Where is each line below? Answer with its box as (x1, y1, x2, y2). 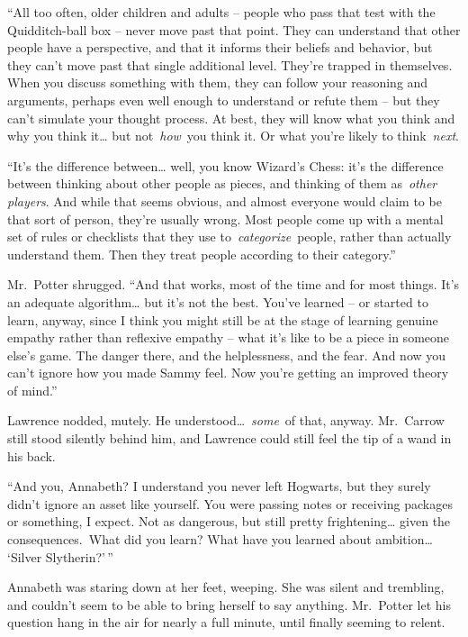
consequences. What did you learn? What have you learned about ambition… (7, 530, 433, 549)
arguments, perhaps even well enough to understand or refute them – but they (7, 90, 440, 109)
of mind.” (7, 380, 58, 399)
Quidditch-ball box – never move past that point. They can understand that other (7, 20, 461, 39)
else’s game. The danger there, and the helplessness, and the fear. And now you (7, 345, 446, 364)
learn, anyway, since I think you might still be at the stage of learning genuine (7, 310, 438, 329)
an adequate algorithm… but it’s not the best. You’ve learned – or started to (7, 292, 428, 311)
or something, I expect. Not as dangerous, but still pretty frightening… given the (7, 512, 451, 531)
